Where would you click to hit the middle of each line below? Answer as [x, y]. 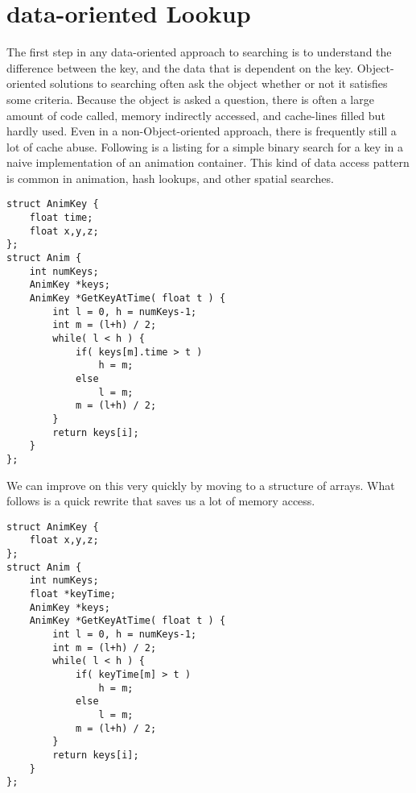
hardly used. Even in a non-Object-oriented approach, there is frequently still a [202, 131]
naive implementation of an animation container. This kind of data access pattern [208, 162]
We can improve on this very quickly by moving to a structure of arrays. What [201, 485]
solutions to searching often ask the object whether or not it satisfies [219, 83]
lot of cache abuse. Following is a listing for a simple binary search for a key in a [205, 146]
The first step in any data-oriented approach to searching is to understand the [199, 52]
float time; [61, 218]
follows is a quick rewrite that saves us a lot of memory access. [161, 501]
